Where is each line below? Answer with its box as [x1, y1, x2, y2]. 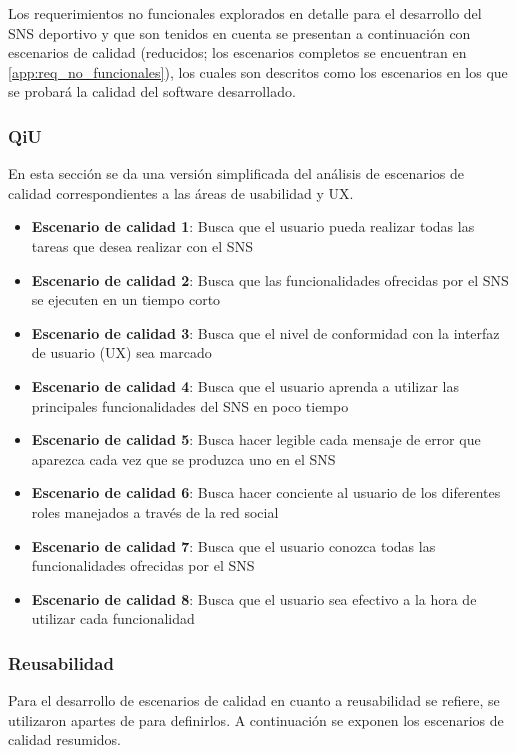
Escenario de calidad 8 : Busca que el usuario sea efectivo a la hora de [31, 588, 477, 609]
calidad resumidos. [8, 729, 121, 750]
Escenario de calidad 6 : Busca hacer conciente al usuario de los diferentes [31, 482, 501, 503]
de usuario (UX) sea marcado [31, 342, 212, 363]
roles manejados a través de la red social [31, 501, 279, 522]
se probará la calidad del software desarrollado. [8, 81, 296, 102]
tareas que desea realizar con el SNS [31, 235, 253, 256]
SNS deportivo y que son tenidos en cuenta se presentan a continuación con [8, 22, 471, 43]
